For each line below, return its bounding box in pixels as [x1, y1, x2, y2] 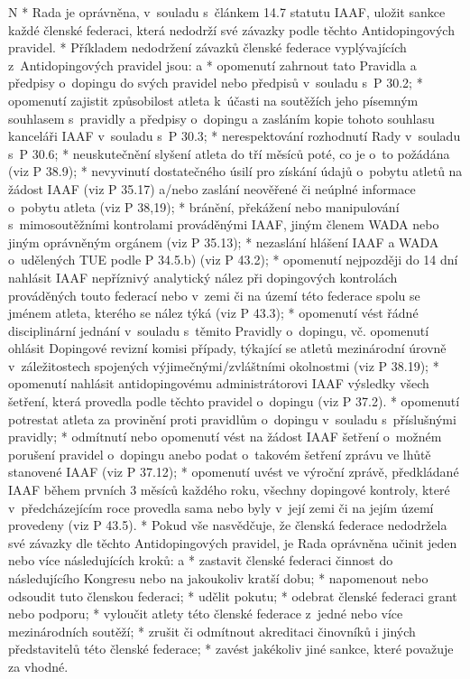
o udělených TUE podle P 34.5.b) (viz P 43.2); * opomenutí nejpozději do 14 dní [8, 250, 458, 269]
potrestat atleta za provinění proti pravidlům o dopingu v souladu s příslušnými [8, 409, 456, 428]
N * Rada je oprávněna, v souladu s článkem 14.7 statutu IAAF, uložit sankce [8, 3, 446, 21]
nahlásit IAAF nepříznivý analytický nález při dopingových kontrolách [8, 267, 398, 286]
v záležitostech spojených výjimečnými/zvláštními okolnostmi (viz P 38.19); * [8, 356, 439, 375]
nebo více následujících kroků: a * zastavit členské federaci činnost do [8, 551, 393, 570]
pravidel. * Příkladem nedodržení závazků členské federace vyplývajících [8, 38, 407, 57]
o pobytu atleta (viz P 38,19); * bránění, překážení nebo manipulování [8, 197, 400, 216]
